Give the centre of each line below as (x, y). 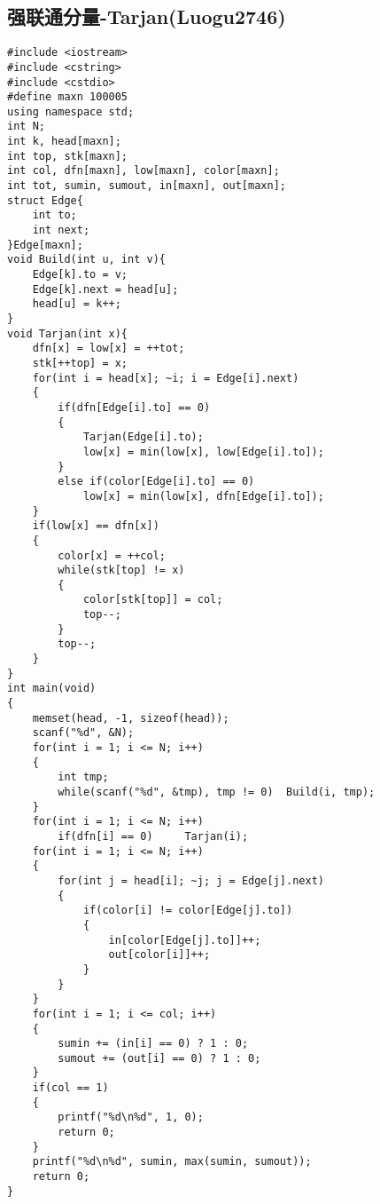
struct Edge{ (45, 200)
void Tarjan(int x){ (68, 333)
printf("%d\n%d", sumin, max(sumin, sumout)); (172, 1162)
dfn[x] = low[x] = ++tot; (109, 349)
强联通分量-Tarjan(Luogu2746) (147, 16)
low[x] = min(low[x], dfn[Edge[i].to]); (203, 496)
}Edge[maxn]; (45, 245)
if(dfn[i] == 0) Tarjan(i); (153, 836)
